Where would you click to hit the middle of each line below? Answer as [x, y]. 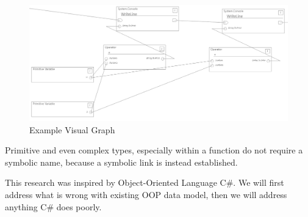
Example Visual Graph [72, 129]
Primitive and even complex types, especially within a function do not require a [154, 150]
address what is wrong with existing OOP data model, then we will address [146, 195]
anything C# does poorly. [53, 206]
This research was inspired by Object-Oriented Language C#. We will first [145, 182]
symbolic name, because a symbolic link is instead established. [121, 162]
